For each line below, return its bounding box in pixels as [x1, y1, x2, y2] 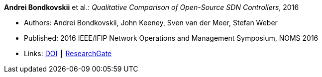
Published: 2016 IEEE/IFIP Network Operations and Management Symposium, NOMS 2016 [24, 34, 319, 42]
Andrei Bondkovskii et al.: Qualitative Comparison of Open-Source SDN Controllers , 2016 [4, 3, 299, 11]
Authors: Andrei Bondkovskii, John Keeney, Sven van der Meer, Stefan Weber [24, 18, 278, 27]
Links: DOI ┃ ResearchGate [24, 49, 112, 58]
